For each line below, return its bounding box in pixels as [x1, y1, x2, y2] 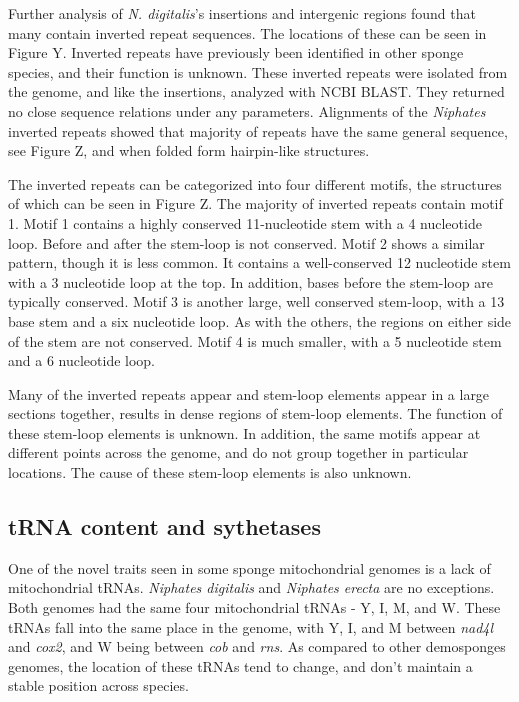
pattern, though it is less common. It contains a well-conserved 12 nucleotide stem [8, 252, 511, 273]
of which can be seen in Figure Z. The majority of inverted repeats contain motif [8, 193, 503, 214]
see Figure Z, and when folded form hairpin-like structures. [8, 140, 370, 161]
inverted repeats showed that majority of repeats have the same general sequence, [8, 120, 508, 141]
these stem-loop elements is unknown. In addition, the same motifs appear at [8, 422, 481, 443]
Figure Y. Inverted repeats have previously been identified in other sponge [8, 42, 464, 63]
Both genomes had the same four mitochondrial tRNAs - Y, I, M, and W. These [8, 597, 501, 618]
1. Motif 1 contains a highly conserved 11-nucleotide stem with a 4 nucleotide [8, 212, 482, 233]
